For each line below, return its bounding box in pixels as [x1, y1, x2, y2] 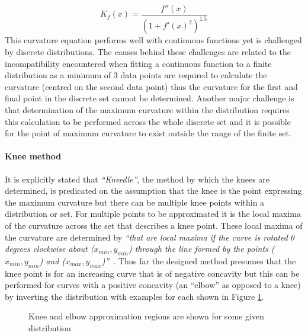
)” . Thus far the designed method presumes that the [101, 254, 296, 267]
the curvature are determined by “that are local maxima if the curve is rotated [5, 231, 288, 243]
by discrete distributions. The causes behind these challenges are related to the [5, 46, 291, 57]
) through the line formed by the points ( [128, 242, 275, 255]
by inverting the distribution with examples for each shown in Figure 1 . [5, 290, 264, 302]
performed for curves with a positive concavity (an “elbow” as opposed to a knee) [5, 279, 301, 291]
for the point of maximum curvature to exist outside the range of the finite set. [5, 127, 291, 139]
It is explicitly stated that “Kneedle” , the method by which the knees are [5, 172, 270, 185]
